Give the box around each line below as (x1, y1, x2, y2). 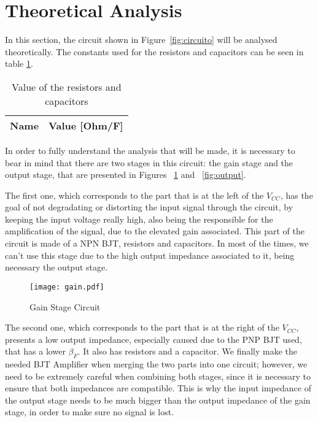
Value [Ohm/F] (48, 118, 123, 132)
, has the (280, 188, 313, 201)
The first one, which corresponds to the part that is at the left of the (5, 188, 264, 201)
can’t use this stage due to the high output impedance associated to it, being (5, 248, 295, 261)
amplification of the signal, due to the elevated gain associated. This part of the (5, 224, 305, 237)
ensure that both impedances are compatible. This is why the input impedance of (5, 382, 311, 394)
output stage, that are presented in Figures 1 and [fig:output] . (5, 168, 246, 181)
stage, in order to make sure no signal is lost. (5, 405, 174, 418)
